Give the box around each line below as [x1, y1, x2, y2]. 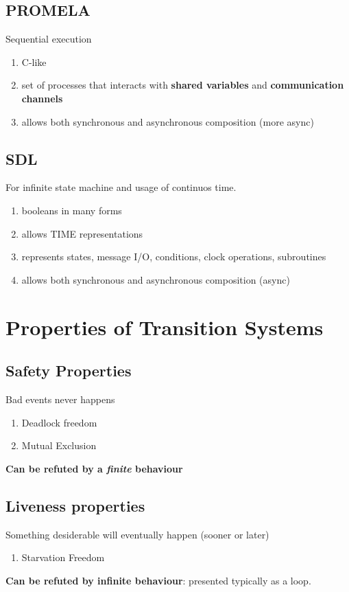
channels [21, 91, 63, 105]
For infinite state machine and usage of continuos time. [5, 180, 237, 194]
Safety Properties [5, 360, 132, 381]
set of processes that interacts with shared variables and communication [21, 78, 344, 92]
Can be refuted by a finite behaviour [5, 461, 183, 475]
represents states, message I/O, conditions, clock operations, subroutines [21, 249, 326, 264]
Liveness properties [5, 494, 145, 516]
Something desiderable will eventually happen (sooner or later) [5, 527, 269, 541]
